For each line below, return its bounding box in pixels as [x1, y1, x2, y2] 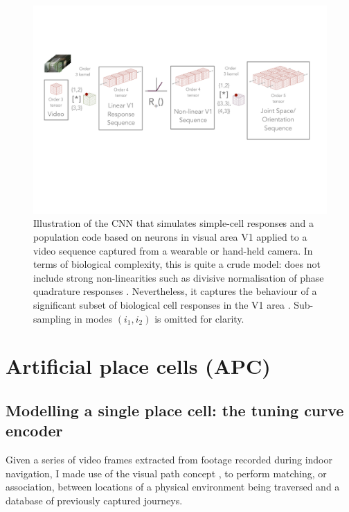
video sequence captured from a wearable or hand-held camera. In [33, 243, 313, 257]
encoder [6, 420, 63, 441]
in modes [74, 311, 113, 325]
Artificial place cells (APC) [6, 352, 271, 380]
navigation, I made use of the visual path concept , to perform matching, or [6, 466, 327, 480]
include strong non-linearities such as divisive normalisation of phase [33, 270, 324, 284]
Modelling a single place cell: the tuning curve [6, 399, 344, 420]
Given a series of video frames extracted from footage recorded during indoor [6, 452, 332, 467]
